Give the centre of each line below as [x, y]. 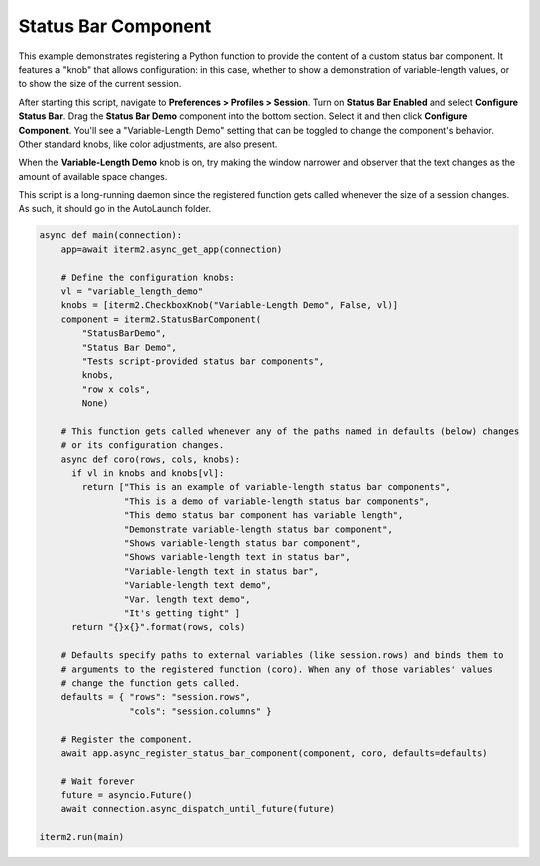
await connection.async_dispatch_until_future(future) [197, 809]
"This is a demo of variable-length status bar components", [276, 501]
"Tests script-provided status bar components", [203, 361]
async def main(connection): [111, 235]
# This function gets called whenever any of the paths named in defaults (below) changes [290, 431]
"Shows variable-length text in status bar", [237, 557]
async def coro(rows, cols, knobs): [150, 459]
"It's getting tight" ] [181, 613]
